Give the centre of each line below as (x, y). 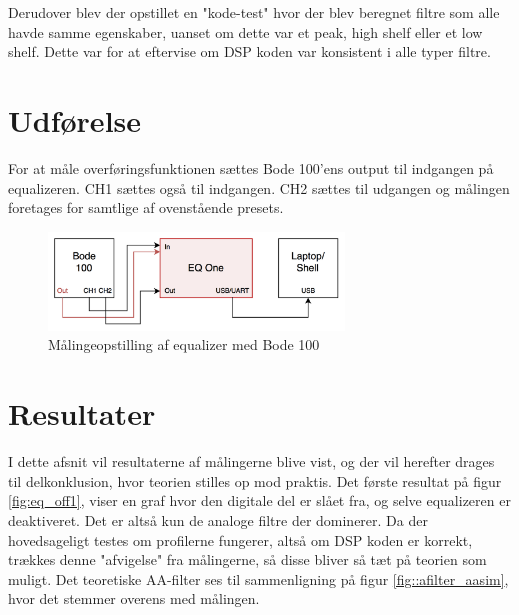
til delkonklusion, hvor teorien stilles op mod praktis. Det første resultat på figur (255, 480)
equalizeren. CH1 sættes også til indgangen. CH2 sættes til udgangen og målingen (259, 187)
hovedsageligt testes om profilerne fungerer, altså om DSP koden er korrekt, (240, 539)
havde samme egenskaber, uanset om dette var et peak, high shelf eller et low (245, 31)
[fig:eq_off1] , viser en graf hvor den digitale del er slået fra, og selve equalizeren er (259, 500)
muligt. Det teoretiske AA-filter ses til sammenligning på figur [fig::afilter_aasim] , (258, 578)
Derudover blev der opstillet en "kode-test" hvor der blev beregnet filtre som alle (254, 12)
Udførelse (75, 119)
